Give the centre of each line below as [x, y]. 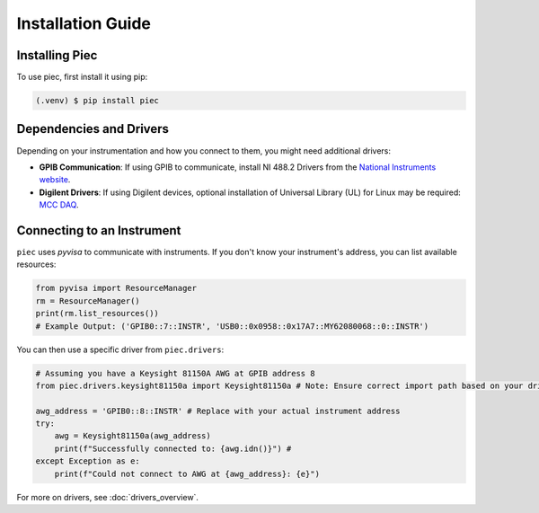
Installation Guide [84, 23]
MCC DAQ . [59, 205]
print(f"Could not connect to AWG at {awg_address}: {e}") [187, 473]
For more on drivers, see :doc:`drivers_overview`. [108, 497]
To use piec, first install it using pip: [82, 77]
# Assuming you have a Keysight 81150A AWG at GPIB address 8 [175, 373]
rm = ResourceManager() [88, 301]
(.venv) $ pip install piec [97, 101]
